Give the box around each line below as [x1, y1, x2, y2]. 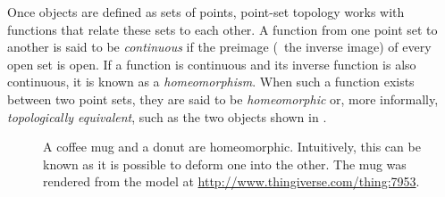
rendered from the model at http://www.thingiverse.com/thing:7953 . [43, 172, 420, 191]
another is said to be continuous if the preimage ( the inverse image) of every [7, 37, 432, 56]
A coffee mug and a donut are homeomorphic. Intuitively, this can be [43, 137, 421, 156]
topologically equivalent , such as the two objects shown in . [7, 107, 327, 126]
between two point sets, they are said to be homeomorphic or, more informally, [7, 89, 439, 108]
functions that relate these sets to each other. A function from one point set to [7, 20, 438, 38]
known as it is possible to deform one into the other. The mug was [43, 154, 407, 173]
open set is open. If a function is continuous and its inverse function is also [7, 54, 416, 73]
